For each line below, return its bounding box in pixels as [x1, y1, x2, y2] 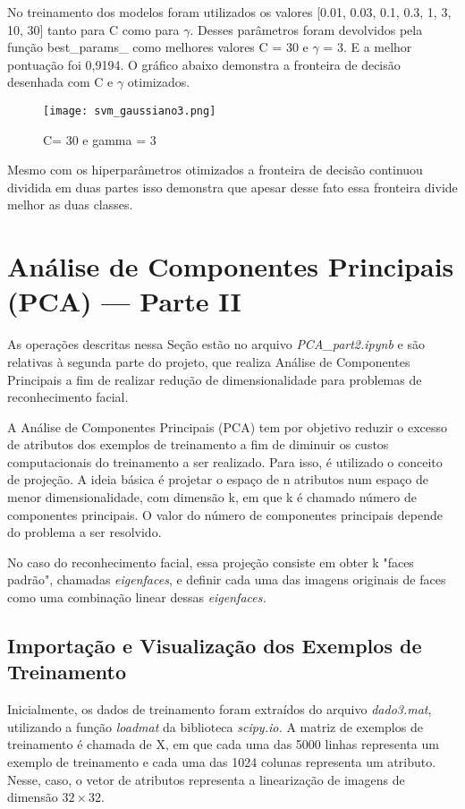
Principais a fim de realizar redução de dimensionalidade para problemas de [7, 370, 422, 388]
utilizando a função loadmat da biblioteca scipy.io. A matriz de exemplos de [7, 717, 423, 736]
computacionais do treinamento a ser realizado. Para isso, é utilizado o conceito [7, 452, 443, 471]
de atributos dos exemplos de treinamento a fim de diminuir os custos [7, 435, 389, 454]
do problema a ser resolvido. [7, 523, 162, 541]
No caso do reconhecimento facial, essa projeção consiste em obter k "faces [7, 552, 414, 571]
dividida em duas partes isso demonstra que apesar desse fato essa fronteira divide [7, 177, 458, 196]
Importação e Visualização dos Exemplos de [7, 632, 422, 660]
